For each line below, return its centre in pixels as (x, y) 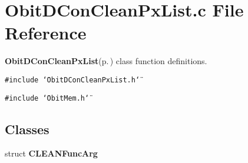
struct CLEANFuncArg (51, 153)
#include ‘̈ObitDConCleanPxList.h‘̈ (72, 80)
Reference (46, 33)
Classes (27, 129)
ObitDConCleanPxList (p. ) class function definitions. (106, 61)
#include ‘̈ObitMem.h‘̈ (47, 98)
